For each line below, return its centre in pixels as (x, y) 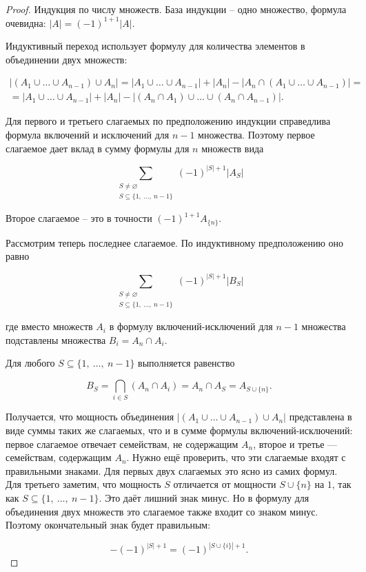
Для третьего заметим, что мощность (83, 484)
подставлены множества (56, 339)
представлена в (321, 417)
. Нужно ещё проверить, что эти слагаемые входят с (236, 457)
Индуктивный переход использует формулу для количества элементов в (155, 46)
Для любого (30, 363)
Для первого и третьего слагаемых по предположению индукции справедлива (168, 121)
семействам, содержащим (59, 457)
